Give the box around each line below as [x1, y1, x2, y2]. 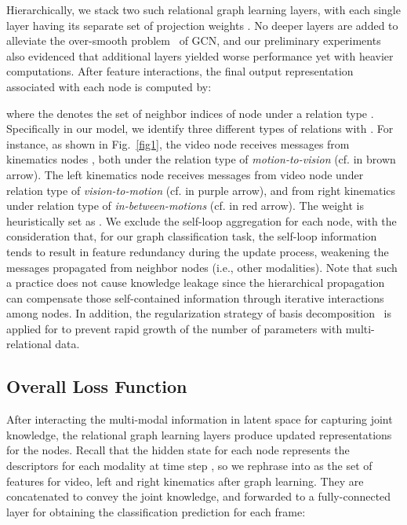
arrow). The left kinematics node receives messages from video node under [6, 166, 364, 182]
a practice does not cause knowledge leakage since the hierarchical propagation [6, 274, 385, 291]
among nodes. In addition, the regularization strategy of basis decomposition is [6, 305, 392, 321]
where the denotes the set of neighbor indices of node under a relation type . [6, 105, 374, 121]
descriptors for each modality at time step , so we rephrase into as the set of [6, 457, 372, 474]
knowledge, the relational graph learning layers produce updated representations [6, 426, 392, 442]
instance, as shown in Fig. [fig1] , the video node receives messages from [6, 135, 350, 152]
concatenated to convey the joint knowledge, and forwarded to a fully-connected [6, 488, 391, 505]
